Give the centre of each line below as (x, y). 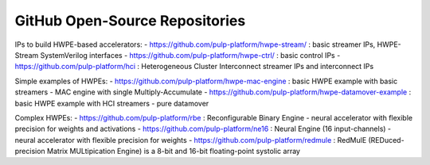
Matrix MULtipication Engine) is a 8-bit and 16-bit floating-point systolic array (173, 152)
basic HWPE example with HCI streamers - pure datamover (112, 103)
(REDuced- (386, 140)
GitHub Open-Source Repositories (130, 21)
